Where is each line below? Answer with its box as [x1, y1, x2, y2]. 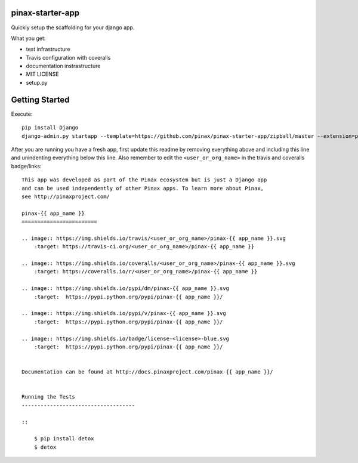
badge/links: [11, 162, 42, 169]
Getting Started [11, 94, 70, 104]
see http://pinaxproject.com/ [21, 193, 110, 200]
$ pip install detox [33, 436, 94, 442]
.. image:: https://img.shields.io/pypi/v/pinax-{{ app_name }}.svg [21, 310, 226, 317]
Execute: [11, 110, 33, 118]
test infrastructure [26, 45, 71, 53]
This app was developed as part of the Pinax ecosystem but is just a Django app [21, 177, 267, 183]
